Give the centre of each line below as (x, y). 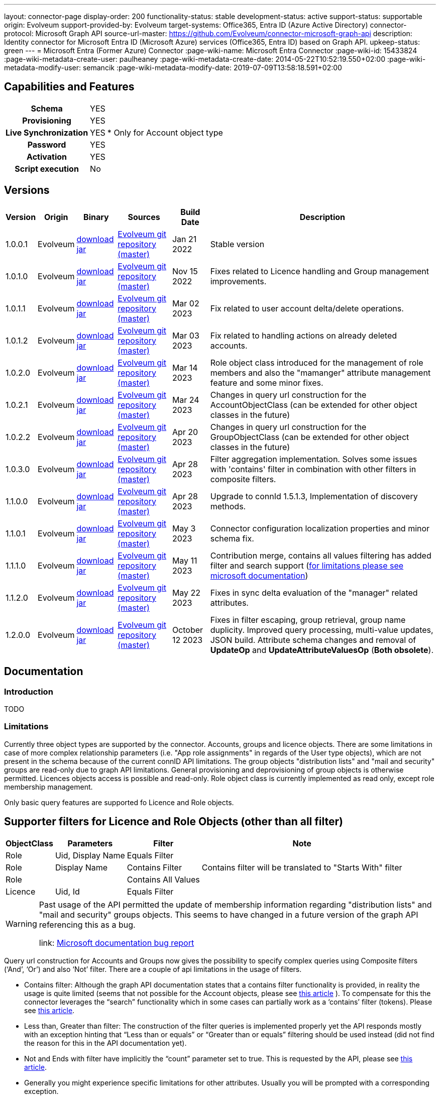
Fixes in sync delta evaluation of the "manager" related (314, 592)
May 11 (185, 560)
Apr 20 (185, 432)
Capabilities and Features (69, 87)
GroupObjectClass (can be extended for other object (310, 437)
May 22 (186, 592)
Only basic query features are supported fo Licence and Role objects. (119, 802)
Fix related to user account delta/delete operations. (307, 308)
